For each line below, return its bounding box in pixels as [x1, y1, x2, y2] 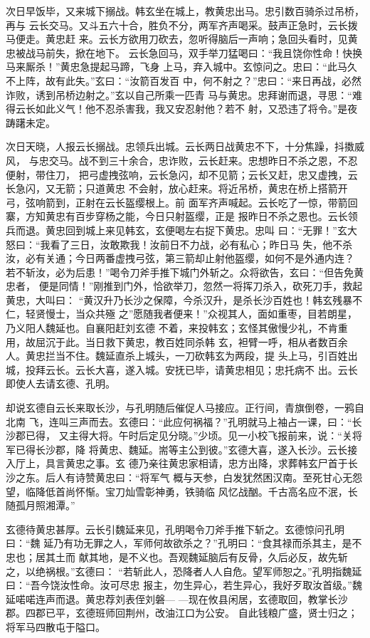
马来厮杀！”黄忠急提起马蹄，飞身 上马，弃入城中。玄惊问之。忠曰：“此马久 [6, 59, 357, 74]
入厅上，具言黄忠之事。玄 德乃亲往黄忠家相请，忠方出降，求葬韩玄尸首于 [6, 456, 348, 471]
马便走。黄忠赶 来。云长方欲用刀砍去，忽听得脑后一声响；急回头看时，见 [6, 31, 348, 46]
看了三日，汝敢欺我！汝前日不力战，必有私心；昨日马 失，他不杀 [50, 236, 353, 251]
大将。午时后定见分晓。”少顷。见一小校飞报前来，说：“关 [88, 428, 352, 443]
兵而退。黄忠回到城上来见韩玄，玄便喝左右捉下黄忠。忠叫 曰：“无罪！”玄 [6, 222, 347, 237]
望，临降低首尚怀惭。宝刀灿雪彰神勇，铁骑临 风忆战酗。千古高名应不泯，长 [6, 483, 358, 498]
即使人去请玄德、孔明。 [6, 376, 115, 391]
